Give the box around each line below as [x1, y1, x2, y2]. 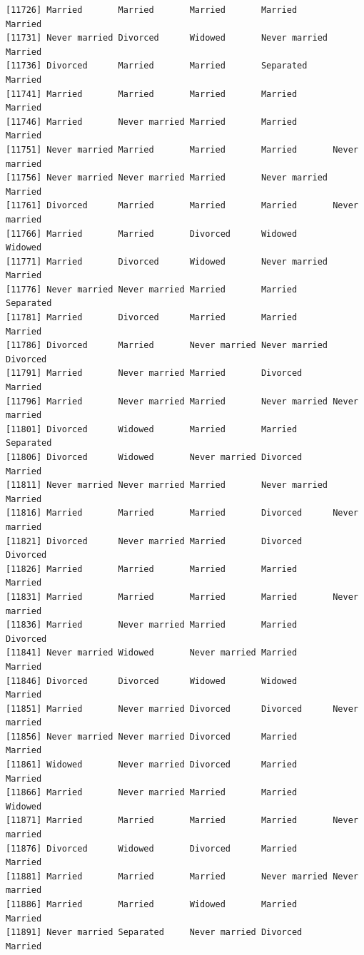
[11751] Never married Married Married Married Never [6, 144, 358, 155]
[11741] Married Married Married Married [6, 88, 298, 99]
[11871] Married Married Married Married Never [6, 815, 358, 826]
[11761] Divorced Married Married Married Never [6, 200, 358, 211]
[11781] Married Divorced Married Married [6, 312, 298, 323]
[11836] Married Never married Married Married [6, 620, 298, 630]
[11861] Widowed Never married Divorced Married [6, 760, 298, 770]
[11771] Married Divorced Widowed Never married [6, 256, 328, 267]
